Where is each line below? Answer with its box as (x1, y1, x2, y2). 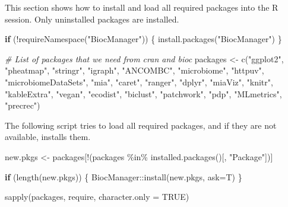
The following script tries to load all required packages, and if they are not (5, 119, 277, 131)
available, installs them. (5, 130, 91, 143)
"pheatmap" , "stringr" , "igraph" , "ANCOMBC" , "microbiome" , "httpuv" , (5, 64, 264, 77)
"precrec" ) (5, 99, 40, 112)
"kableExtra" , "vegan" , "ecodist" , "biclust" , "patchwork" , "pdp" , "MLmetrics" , (5, 87, 282, 100)
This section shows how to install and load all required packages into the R (5, 1, 278, 13)
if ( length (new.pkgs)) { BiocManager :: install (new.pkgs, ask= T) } (5, 170, 242, 183)
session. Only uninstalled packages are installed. (5, 12, 179, 25)
